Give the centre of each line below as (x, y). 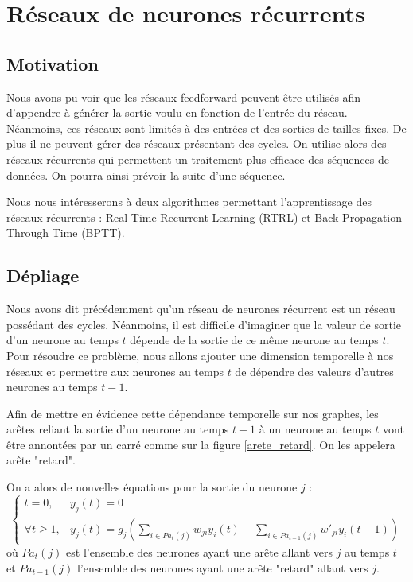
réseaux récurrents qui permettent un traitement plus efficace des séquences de (198, 159)
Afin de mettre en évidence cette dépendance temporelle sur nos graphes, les (193, 413)
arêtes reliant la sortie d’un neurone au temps (118, 429)
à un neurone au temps (315, 429)
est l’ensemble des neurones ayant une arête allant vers (199, 552)
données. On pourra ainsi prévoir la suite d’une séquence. (146, 175)
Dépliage (43, 275)
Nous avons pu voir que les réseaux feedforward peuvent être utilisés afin (184, 97)
